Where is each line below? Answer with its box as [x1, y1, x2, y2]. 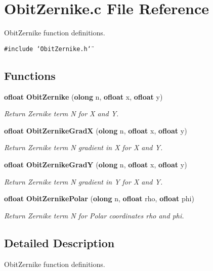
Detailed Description [4, 235, 115, 250]
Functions [4, 67, 56, 83]
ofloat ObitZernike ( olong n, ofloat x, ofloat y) [4, 91, 163, 102]
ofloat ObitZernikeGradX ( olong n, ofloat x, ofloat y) [4, 125, 187, 135]
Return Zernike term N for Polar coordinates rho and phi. [4, 210, 184, 220]
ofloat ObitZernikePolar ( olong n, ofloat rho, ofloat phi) [4, 193, 194, 204]
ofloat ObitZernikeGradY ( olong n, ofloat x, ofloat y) [4, 159, 187, 169]
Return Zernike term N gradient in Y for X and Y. [4, 176, 163, 187]
